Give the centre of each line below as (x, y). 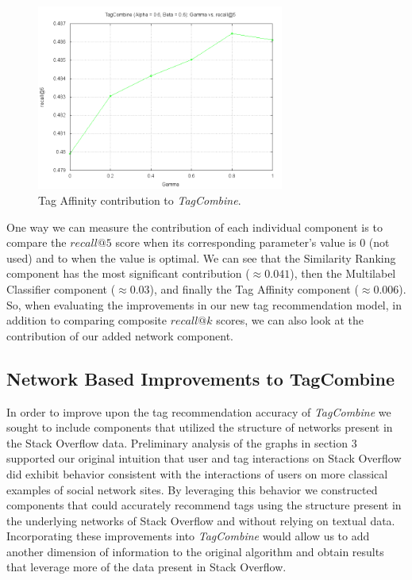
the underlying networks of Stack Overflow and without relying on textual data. (201, 520)
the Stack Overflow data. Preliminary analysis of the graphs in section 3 (182, 442)
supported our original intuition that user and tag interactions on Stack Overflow (204, 458)
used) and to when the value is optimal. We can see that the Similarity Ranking (201, 257)
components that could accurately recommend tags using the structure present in (204, 505)
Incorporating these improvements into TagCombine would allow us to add (188, 536)
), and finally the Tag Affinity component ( (254, 288)
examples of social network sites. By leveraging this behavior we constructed (192, 489)
